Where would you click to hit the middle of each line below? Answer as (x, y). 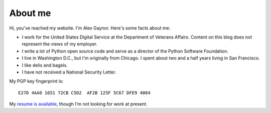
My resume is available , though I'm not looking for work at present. (78, 104)
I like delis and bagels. (45, 65)
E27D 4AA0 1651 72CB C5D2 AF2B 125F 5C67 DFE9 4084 (84, 93)
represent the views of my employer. (60, 44)
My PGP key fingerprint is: (36, 81)
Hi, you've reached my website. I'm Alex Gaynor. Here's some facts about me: (90, 28)
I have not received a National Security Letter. (69, 72)
